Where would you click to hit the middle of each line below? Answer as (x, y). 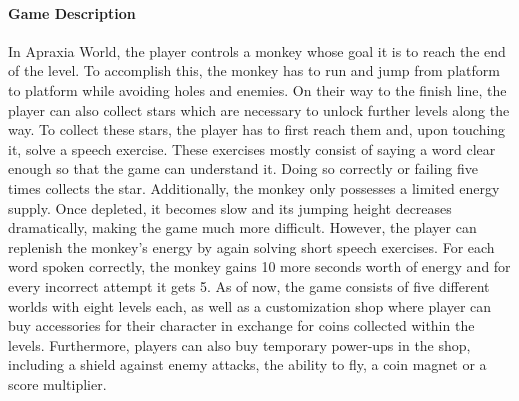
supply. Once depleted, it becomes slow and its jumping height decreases (230, 207)
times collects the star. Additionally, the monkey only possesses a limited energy (254, 187)
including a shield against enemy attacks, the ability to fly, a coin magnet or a (247, 364)
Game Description (72, 12)
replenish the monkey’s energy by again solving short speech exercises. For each (251, 246)
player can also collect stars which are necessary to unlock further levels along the (259, 109)
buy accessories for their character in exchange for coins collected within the (241, 325)
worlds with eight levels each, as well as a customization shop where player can (250, 305)
